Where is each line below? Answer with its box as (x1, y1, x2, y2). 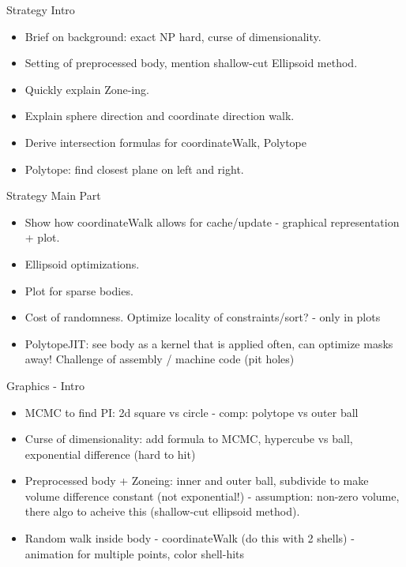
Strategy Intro (6, 2, 75, 17)
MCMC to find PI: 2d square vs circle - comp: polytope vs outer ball (24, 404, 359, 420)
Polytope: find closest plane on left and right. (24, 160, 244, 177)
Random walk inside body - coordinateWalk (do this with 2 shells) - (24, 530, 355, 546)
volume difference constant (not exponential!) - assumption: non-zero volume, (24, 487, 400, 504)
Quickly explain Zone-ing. (24, 81, 149, 97)
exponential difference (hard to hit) (24, 445, 196, 462)
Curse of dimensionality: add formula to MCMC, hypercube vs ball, (24, 430, 353, 447)
